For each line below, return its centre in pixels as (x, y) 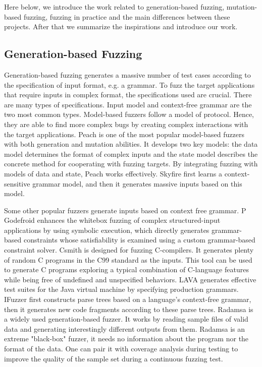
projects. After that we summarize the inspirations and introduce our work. (121, 26)
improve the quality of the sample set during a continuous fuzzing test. (114, 358)
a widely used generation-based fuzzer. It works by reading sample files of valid (126, 319)
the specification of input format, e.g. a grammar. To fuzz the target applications (129, 84)
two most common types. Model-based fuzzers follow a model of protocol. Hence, (129, 114)
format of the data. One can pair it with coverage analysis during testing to (121, 349)
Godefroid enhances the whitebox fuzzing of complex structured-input (112, 220)
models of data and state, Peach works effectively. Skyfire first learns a (113, 173)
